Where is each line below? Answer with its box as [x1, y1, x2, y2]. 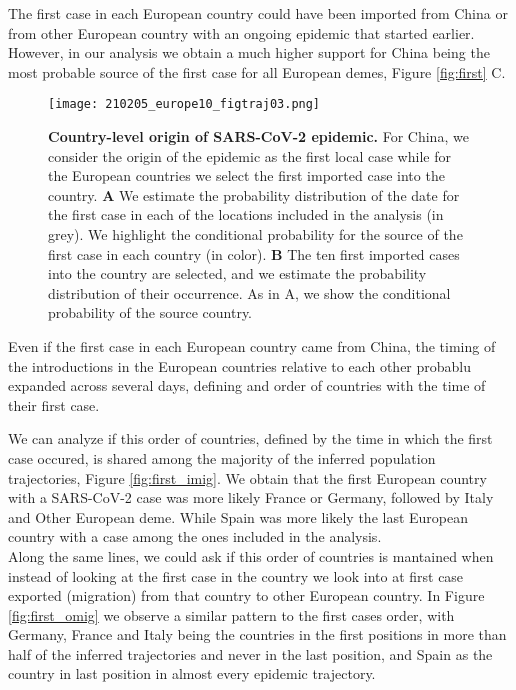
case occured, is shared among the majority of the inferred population [8, 447, 436, 468]
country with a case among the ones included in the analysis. [8, 526, 382, 547]
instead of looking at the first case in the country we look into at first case [8, 565, 464, 586]
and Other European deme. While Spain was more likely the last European [8, 506, 469, 527]
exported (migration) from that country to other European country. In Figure [8, 585, 485, 606]
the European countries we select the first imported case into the [48, 165, 445, 186]
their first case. [8, 394, 100, 415]
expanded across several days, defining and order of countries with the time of [8, 375, 486, 396]
